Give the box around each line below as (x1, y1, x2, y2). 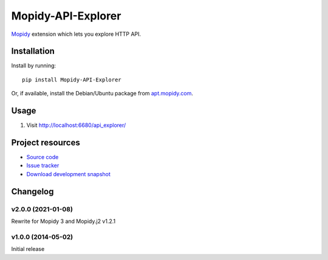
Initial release (11, 245, 45, 253)
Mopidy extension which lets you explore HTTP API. (11, 30, 142, 38)
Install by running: (11, 62, 56, 69)
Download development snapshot (26, 170, 111, 177)
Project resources (11, 137, 80, 148)
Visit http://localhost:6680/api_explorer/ (26, 121, 126, 129)
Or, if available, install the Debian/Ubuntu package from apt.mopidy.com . (11, 90, 194, 97)
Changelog (11, 186, 54, 197)
